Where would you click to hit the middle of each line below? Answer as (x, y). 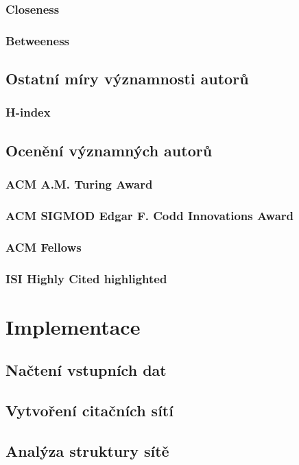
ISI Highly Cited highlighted (86, 278)
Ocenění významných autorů (109, 150)
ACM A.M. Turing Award (79, 184)
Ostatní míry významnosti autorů (127, 79)
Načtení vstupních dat (86, 370)
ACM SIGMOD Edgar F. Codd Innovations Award (150, 215)
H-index (28, 112)
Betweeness (38, 40)
